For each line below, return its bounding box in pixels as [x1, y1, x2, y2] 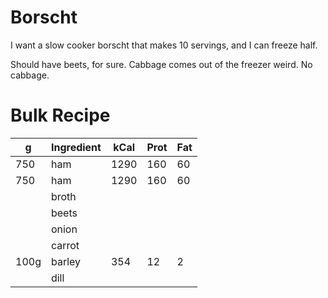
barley [50, 254, 82, 268]
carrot [50, 238, 80, 252]
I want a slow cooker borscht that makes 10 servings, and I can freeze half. [10, 39, 318, 51]
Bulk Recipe [10, 104, 111, 127]
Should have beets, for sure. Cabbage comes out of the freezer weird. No [10, 58, 313, 70]
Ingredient [50, 140, 102, 154]
